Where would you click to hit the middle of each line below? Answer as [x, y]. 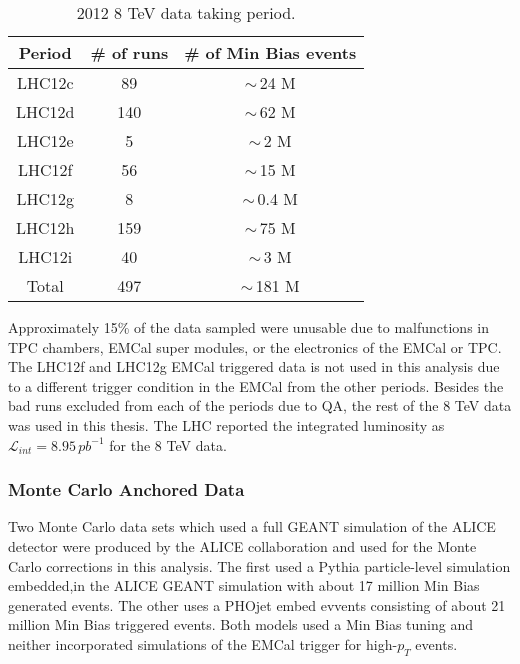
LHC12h [45, 227]
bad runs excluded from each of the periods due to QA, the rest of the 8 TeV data [260, 405]
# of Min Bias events [270, 52]
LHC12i [45, 256]
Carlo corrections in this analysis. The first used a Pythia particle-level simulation [259, 565]
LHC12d [45, 111]
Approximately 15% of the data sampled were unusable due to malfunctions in [248, 327]
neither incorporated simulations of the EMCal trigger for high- [203, 643]
